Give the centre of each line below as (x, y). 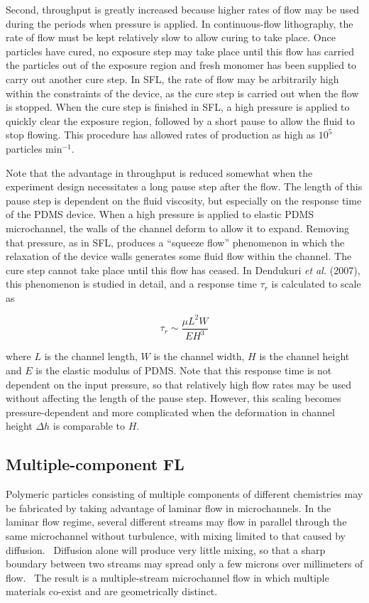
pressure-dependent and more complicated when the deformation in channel (170, 412)
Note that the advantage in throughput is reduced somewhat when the (159, 172)
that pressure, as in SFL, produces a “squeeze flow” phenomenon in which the (175, 242)
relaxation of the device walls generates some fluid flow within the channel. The (179, 256)
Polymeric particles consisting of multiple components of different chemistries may (184, 494)
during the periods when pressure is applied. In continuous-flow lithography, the (180, 23)
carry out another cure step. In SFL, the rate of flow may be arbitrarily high (172, 78)
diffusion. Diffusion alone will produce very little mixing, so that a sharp (166, 549)
